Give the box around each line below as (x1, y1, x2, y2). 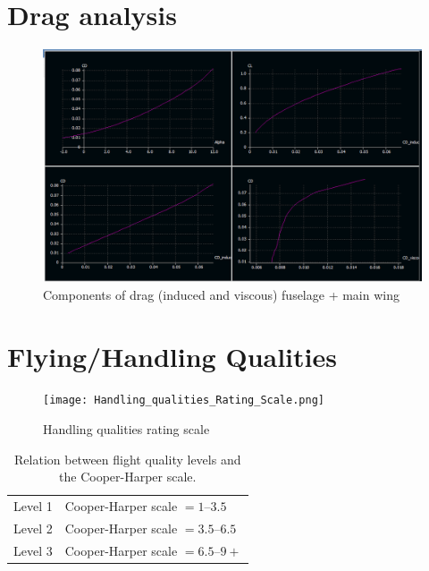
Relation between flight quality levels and (14, 449, 241, 468)
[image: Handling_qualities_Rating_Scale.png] (43, 394, 324, 407)
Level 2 (13, 519, 53, 537)
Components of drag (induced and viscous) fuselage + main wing (43, 285, 400, 303)
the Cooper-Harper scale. (59, 467, 197, 486)
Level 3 (13, 541, 53, 559)
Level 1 (13, 497, 53, 516)
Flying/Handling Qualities (7, 337, 337, 374)
